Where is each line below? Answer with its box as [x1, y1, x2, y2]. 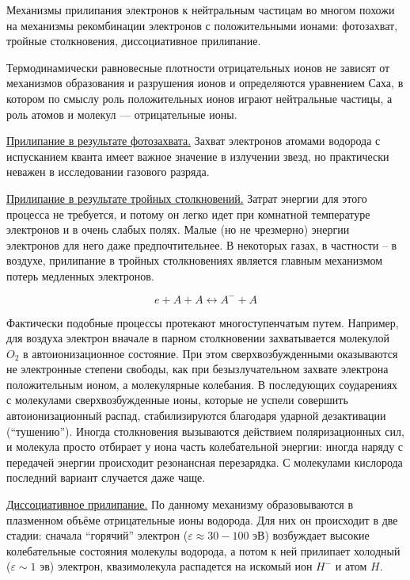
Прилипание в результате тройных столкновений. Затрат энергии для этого [6, 189, 367, 206]
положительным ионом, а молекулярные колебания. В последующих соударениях [6, 376, 398, 392]
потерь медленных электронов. [6, 267, 154, 284]
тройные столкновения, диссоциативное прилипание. [6, 32, 261, 49]
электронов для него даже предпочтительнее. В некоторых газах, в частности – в [6, 236, 397, 253]
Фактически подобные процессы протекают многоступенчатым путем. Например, [6, 314, 399, 330]
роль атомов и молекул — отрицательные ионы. [6, 105, 237, 122]
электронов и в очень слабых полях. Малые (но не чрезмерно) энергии [6, 221, 350, 238]
